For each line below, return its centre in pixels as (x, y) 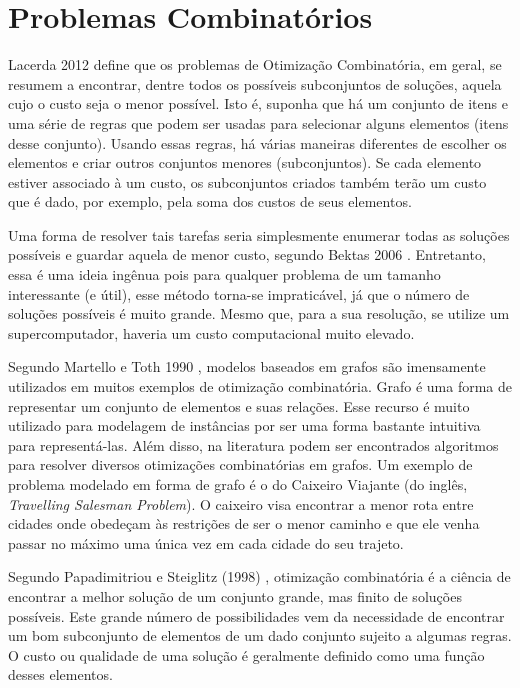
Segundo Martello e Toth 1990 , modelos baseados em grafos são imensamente (247, 366)
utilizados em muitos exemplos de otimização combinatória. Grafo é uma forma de (260, 386)
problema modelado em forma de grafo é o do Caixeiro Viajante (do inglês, (238, 484)
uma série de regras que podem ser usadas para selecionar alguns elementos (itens (258, 122)
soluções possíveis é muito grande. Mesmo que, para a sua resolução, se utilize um (259, 313)
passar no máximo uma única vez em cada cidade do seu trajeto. (206, 542)
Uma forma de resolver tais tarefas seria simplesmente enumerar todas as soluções (259, 234)
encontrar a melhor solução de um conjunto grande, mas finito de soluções (235, 595)
